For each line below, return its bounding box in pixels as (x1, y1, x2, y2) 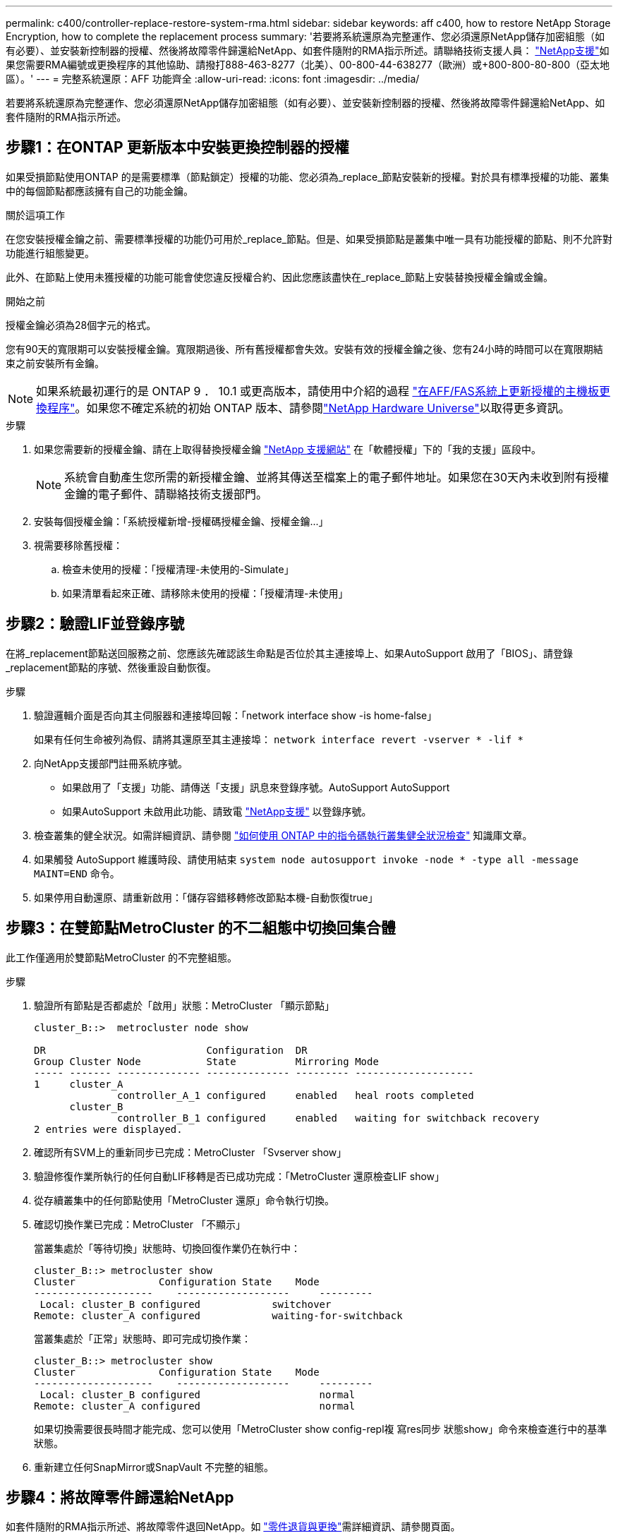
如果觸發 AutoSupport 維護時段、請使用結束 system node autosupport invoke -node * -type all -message (34, 853, 578, 865)
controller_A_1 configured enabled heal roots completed (117, 1089, 474, 1101)
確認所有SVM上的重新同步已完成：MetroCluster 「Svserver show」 (34, 1146, 347, 1158)
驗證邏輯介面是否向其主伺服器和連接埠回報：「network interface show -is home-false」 (34, 709, 437, 721)
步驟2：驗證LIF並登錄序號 (6, 615, 185, 633)
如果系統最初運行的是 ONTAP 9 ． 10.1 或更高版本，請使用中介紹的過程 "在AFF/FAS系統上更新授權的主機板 (36, 383, 599, 398)
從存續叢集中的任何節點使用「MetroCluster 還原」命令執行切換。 (34, 1194, 334, 1206)
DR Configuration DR (34, 1044, 308, 1056)
